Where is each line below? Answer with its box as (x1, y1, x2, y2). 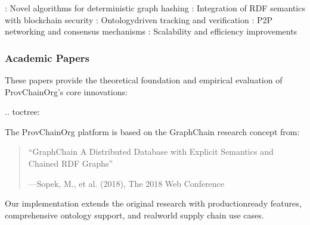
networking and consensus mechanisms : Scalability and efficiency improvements (5, 25, 297, 37)
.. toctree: (5, 105, 40, 118)
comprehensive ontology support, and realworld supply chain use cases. (5, 208, 264, 221)
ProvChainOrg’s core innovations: (5, 85, 128, 98)
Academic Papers (5, 50, 90, 65)
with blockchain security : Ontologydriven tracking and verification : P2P (5, 13, 273, 26)
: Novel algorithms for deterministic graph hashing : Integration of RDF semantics (5, 2, 305, 14)
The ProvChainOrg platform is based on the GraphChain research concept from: (5, 125, 300, 137)
